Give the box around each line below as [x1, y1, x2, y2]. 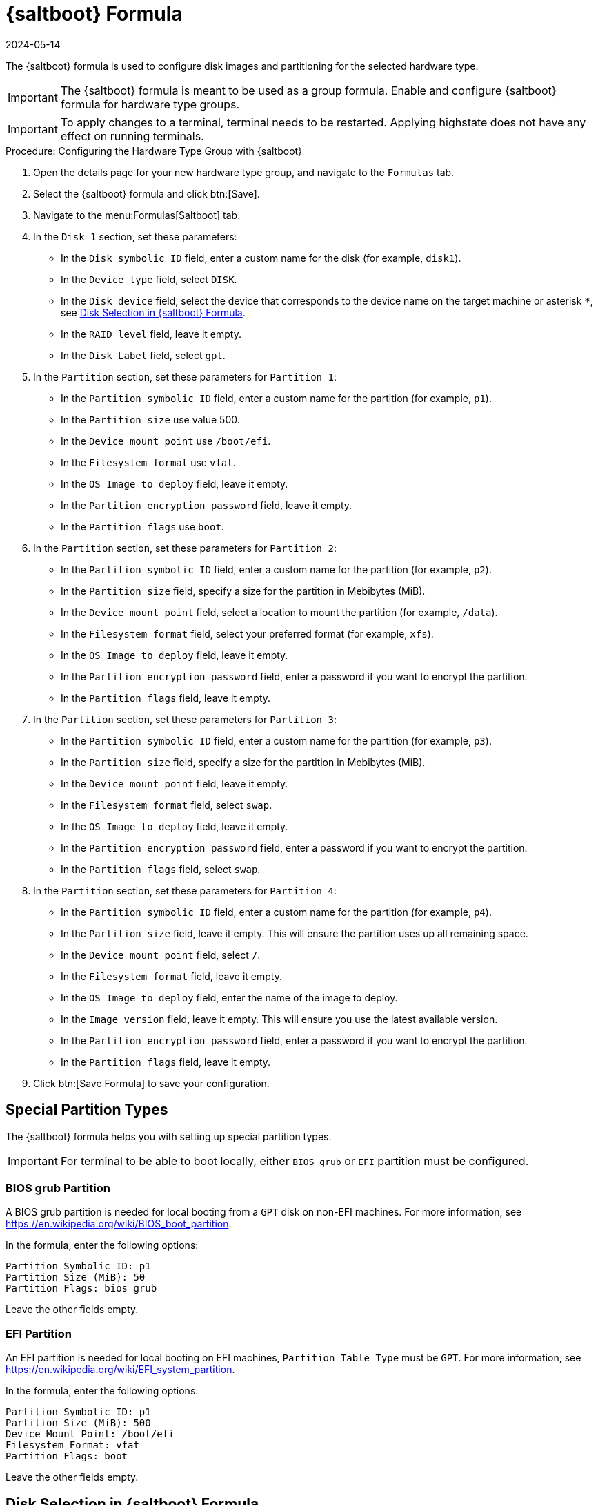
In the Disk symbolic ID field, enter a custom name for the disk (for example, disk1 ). [61, 251, 461, 264]
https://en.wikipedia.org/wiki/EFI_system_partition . [6, 1363, 235, 1376]
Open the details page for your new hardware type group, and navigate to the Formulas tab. [33, 166, 455, 178]
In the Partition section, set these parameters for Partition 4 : [33, 884, 337, 897]
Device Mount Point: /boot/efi [6, 1428, 175, 1440]
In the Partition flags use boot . [61, 520, 224, 533]
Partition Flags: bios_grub [6, 1283, 157, 1294]
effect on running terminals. [60, 128, 204, 143]
